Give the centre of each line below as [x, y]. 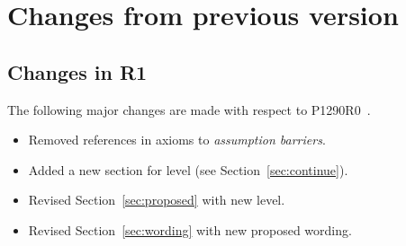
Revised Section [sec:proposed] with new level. [157, 200]
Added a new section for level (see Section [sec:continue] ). [188, 169]
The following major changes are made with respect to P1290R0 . [189, 109]
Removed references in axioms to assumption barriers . [177, 140]
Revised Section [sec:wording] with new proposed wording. [190, 229]
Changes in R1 [77, 71]
